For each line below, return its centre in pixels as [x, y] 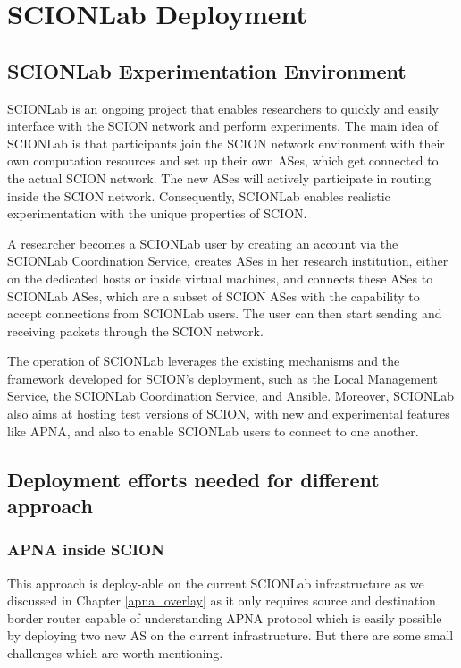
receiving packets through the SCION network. [135, 330]
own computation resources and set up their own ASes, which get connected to [223, 161]
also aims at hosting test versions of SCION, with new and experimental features [229, 414]
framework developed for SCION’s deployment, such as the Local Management [222, 378]
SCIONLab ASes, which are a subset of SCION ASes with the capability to [214, 296]
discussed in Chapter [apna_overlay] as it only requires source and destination [222, 600]
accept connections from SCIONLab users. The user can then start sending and [225, 313]
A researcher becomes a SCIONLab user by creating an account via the [203, 243]
